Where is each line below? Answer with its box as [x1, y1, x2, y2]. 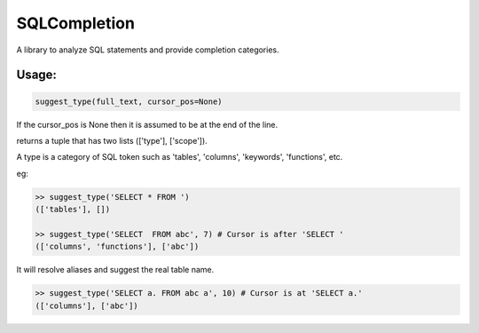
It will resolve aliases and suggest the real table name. [16, 265, 215, 275]
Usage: [16, 67, 58, 83]
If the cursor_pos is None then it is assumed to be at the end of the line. [16, 119, 279, 130]
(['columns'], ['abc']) [35, 300, 139, 311]
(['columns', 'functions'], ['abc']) [35, 242, 200, 252]
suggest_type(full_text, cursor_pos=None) [35, 96, 223, 107]
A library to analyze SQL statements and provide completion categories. [16, 44, 279, 55]
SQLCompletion [16, 13, 135, 33]
